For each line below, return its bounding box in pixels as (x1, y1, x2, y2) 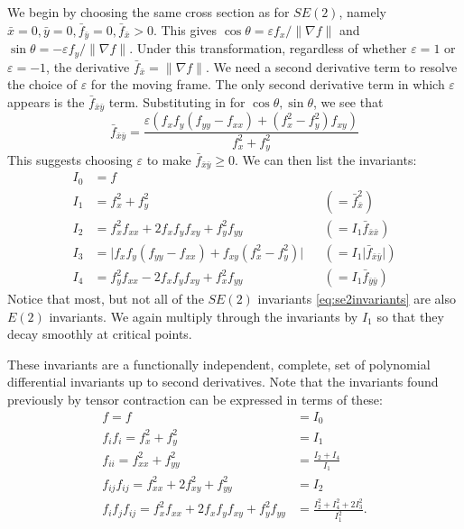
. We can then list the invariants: (235, 150, 417, 169)
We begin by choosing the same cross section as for (7, 3, 290, 21)
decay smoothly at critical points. (7, 324, 192, 343)
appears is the (7, 92, 85, 111)
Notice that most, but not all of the (7, 289, 204, 308)
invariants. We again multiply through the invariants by (49, 306, 358, 325)
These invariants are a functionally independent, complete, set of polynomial (7, 354, 431, 373)
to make (146, 150, 191, 169)
